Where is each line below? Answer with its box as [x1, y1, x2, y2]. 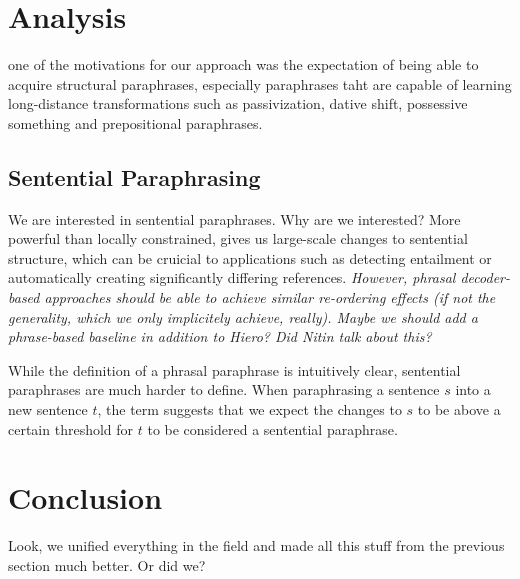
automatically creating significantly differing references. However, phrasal [8, 267, 456, 288]
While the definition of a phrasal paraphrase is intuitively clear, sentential [8, 359, 461, 380]
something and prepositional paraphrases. [8, 112, 263, 133]
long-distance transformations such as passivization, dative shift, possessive [8, 93, 468, 114]
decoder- [460, 267, 511, 288]
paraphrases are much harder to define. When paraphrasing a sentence [8, 379, 440, 400]
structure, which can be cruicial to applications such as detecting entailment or [8, 247, 492, 268]
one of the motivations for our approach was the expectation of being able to [8, 54, 479, 75]
